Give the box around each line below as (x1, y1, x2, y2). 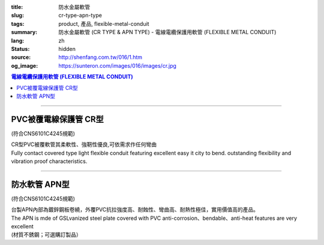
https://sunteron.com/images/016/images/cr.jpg (58, 62, 177, 69)
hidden (58, 45, 76, 52)
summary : (11, 29, 38, 36)
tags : (11, 20, 25, 27)
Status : (11, 45, 30, 52)
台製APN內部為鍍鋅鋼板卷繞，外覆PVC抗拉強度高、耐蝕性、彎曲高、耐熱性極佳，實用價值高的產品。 (11, 206, 259, 213)
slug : (11, 12, 24, 19)
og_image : (11, 62, 38, 69)
